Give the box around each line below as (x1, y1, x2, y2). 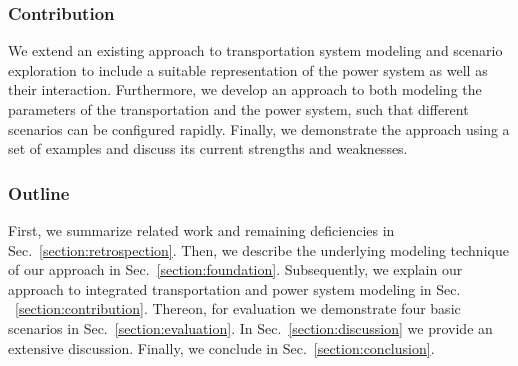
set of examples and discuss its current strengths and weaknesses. (8, 138, 408, 159)
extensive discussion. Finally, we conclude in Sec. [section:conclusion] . (8, 337, 435, 358)
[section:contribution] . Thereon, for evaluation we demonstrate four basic (15, 298, 461, 319)
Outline (8, 180, 70, 205)
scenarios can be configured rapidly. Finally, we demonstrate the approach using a (8, 118, 510, 139)
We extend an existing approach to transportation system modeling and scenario (8, 40, 503, 61)
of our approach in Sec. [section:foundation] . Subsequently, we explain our (8, 259, 463, 280)
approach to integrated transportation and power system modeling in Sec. (8, 278, 461, 299)
